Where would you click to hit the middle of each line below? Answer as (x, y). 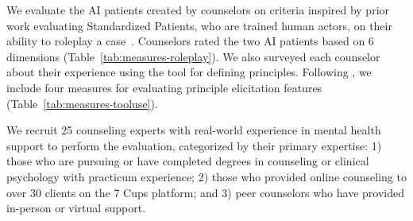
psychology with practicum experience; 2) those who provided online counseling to (206, 176)
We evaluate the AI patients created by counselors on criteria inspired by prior (198, 10)
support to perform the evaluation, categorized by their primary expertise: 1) (194, 145)
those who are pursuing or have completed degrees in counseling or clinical (188, 161)
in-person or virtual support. (76, 208)
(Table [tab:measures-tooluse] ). (82, 103)
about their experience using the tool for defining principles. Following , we (189, 72)
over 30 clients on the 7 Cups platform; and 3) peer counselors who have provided (205, 192)
